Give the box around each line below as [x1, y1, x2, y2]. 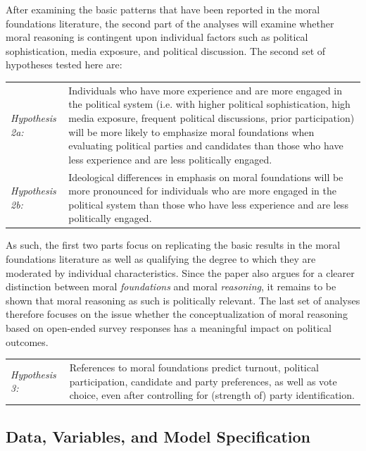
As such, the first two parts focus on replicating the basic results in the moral [6, 237, 341, 252]
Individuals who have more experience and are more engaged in [68, 82, 343, 97]
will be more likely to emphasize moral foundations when [68, 124, 315, 139]
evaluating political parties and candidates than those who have [68, 138, 343, 153]
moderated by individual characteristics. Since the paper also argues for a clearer [6, 265, 355, 280]
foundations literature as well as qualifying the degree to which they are [6, 252, 316, 266]
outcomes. [6, 334, 49, 349]
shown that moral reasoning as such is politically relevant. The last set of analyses [6, 292, 360, 307]
